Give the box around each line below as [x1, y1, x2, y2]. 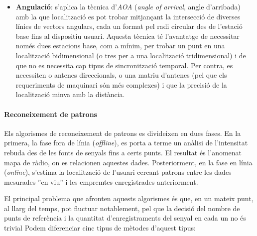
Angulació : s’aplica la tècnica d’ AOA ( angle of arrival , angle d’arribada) [15, 1, 241, 11]
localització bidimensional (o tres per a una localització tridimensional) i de [15, 50, 246, 60]
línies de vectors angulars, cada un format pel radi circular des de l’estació [15, 21, 243, 31]
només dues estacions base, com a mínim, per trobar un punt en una [15, 40, 225, 51]
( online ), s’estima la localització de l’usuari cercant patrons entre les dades [4, 167, 232, 177]
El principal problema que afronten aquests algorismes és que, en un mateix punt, [4, 193, 254, 204]
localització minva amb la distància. [15, 89, 125, 100]
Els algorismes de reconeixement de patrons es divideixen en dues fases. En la [4, 127, 241, 138]
